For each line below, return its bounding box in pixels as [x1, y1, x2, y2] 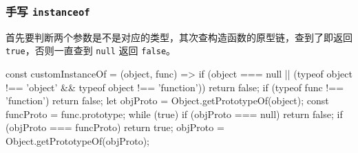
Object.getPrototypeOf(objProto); [6, 134, 149, 148]
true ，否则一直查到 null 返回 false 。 [6, 43, 176, 58]
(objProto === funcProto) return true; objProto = [6, 120, 224, 134]
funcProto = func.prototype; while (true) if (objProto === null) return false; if [6, 106, 343, 121]
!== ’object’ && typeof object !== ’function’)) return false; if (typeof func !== [6, 80, 344, 94]
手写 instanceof [6, 2, 90, 19]
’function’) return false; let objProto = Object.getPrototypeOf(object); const [6, 93, 329, 108]
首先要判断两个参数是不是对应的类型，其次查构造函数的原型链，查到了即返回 [6, 30, 352, 44]
